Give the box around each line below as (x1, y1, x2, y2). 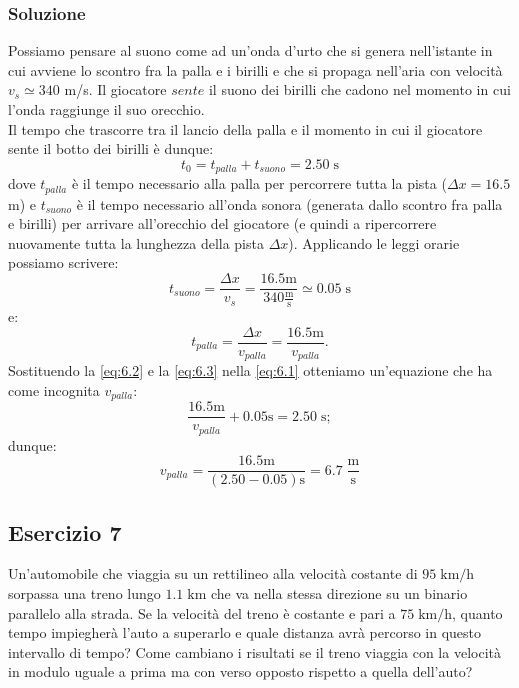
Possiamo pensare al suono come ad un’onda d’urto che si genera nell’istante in (8, 40, 493, 61)
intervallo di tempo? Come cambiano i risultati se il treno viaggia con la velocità (8, 641, 501, 662)
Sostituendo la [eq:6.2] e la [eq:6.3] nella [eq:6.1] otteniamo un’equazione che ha (8, 360, 493, 381)
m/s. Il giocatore (64, 79, 167, 100)
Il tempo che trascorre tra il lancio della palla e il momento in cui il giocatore (8, 118, 483, 139)
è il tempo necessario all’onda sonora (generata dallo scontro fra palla (76, 193, 503, 214)
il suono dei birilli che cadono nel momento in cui (208, 79, 511, 100)
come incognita (8, 379, 100, 400)
